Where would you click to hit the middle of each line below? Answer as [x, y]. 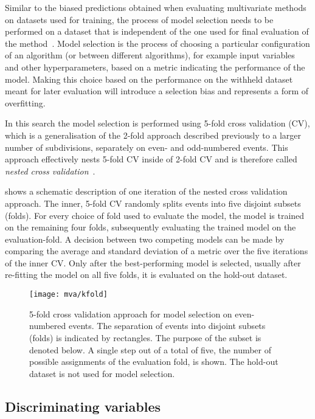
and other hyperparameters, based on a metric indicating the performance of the [155, 67]
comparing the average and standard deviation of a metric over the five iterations [157, 251]
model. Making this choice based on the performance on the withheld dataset [149, 79]
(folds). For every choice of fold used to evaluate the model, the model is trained [155, 215]
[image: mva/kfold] [68, 295]
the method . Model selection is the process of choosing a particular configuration [157, 43]
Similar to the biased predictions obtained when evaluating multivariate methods [156, 7]
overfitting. [25, 102]
